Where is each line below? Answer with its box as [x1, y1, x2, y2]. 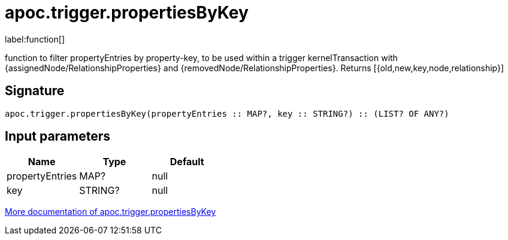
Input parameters [5, 129, 111, 144]
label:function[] [5, 34, 65, 44]
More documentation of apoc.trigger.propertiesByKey [5, 206, 216, 217]
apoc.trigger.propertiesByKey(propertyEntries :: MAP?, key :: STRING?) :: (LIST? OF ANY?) [5, 108, 449, 119]
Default [170, 156, 204, 168]
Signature [5, 83, 65, 99]
